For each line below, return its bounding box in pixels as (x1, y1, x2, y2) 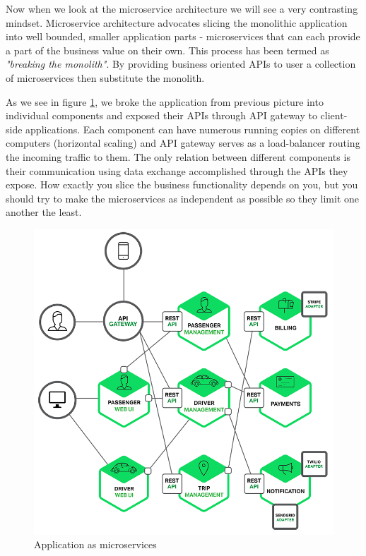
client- (320, 108, 348, 123)
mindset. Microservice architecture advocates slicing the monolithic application (6, 15, 348, 30)
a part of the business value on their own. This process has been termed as (6, 42, 329, 57)
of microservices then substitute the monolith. (6, 70, 205, 85)
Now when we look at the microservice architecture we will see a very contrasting (6, 1, 358, 16)
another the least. (6, 205, 82, 219)
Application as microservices (34, 537, 157, 552)
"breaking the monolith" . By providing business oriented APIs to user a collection (6, 56, 356, 71)
